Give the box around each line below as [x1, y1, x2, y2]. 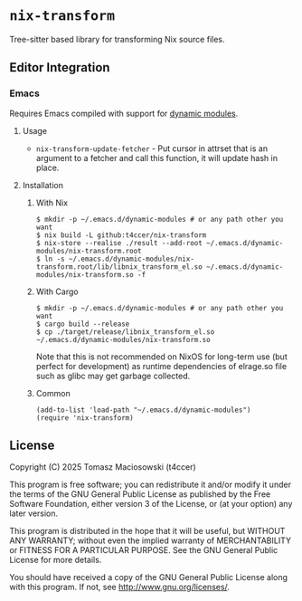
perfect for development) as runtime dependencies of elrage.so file [35, 360, 288, 371]
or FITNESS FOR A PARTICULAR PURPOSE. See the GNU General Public [9, 545, 278, 556]
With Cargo [35, 286, 79, 297]
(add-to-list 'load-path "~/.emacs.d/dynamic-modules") [35, 405, 251, 415]
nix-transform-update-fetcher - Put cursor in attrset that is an [35, 143, 269, 154]
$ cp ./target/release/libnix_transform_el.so [35, 327, 215, 337]
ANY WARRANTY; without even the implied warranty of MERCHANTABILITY [9, 535, 292, 546]
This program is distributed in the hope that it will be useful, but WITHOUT [9, 526, 286, 537]
